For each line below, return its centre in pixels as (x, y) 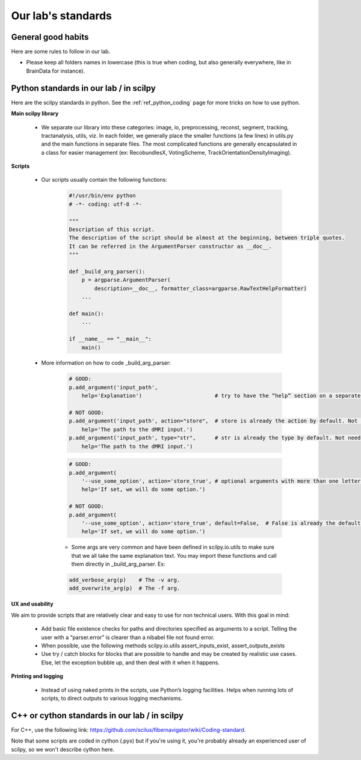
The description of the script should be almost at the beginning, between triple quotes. (207, 238)
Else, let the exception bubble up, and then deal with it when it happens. (130, 663)
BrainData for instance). (56, 71)
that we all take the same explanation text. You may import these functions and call (174, 555)
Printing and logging (37, 676)
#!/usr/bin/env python (102, 196)
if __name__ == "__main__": (110, 339)
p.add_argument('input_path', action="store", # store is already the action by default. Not (213, 421)
